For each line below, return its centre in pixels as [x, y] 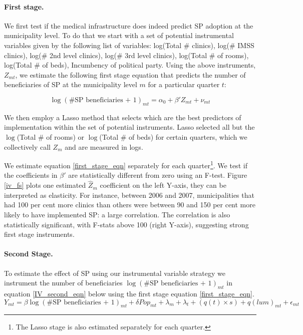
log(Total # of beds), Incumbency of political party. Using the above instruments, [130, 65]
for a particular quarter [184, 84]
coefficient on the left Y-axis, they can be [163, 185]
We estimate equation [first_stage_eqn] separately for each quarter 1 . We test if [126, 164]
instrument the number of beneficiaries [63, 283]
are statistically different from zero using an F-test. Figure [158, 175]
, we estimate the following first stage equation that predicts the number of [130, 74]
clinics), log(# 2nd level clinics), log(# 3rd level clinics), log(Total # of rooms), [126, 55]
